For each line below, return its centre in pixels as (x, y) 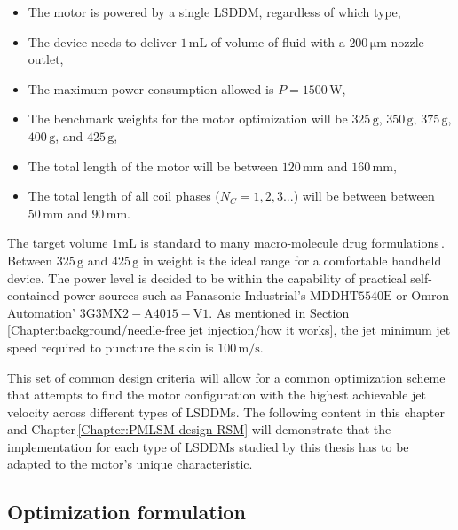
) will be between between (364, 196)
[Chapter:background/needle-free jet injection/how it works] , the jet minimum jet (229, 330)
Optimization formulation (126, 512)
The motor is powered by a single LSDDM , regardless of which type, (214, 12)
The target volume (58, 243)
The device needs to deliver (102, 41)
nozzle (407, 41)
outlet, (46, 59)
